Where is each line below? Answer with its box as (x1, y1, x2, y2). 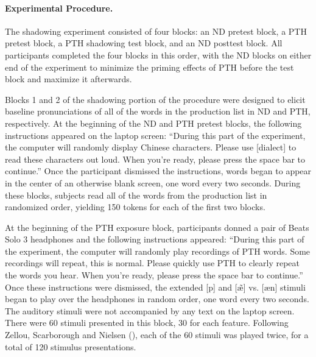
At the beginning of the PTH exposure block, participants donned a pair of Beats (5, 221, 309, 233)
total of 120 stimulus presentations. (5, 340, 136, 353)
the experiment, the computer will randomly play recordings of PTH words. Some (5, 244, 311, 257)
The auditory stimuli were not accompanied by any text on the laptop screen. (5, 304, 295, 317)
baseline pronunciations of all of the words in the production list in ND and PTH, (5, 105, 311, 118)
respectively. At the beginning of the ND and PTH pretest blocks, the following (5, 116, 302, 129)
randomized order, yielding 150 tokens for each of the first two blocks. (5, 200, 265, 213)
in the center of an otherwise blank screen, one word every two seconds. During (5, 176, 301, 189)
